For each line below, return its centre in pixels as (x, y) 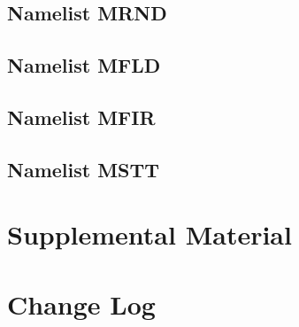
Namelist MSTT (84, 169)
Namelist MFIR (81, 117)
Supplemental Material (149, 234)
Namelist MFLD (84, 65)
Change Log (81, 304)
